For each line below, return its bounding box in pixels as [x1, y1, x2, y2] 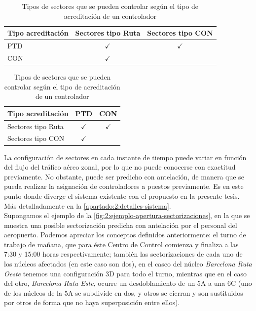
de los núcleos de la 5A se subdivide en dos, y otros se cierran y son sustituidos [4, 287, 243, 298]
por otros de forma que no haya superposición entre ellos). [4, 297, 180, 308]
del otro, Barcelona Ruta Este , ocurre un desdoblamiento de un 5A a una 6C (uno [4, 278, 252, 288]
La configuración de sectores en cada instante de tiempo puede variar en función [4, 152, 247, 162]
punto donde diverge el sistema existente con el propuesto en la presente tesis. [4, 190, 240, 201]
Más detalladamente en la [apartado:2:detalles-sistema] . [4, 200, 171, 211]
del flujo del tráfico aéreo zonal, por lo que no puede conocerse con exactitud [4, 162, 236, 172]
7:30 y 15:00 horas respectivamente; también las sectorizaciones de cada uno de [4, 249, 243, 259]
